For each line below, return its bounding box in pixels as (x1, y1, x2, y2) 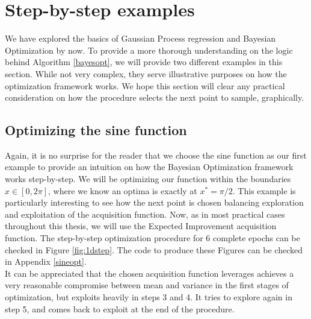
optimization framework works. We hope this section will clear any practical (5, 79, 285, 92)
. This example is (232, 184, 296, 197)
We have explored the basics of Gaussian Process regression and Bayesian (5, 32, 276, 45)
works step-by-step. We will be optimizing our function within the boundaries (5, 172, 291, 185)
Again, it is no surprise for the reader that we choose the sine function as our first (5, 148, 307, 161)
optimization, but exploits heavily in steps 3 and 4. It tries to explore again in (5, 291, 292, 303)
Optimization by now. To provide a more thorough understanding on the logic (5, 43, 293, 56)
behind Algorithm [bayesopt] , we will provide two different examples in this (5, 55, 283, 68)
